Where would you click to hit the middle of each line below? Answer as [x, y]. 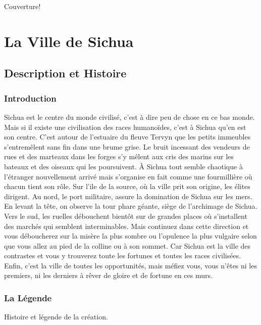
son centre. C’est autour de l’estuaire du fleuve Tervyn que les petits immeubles [127, 137]
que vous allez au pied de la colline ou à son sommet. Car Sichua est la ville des [127, 245]
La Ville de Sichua [69, 41]
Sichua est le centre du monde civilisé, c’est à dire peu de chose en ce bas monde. [129, 117]
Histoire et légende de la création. [56, 317]
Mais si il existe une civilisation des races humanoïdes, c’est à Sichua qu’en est [125, 127]
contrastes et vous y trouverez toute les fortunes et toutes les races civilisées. [123, 256]
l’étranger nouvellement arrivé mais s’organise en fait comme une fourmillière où [128, 176]
